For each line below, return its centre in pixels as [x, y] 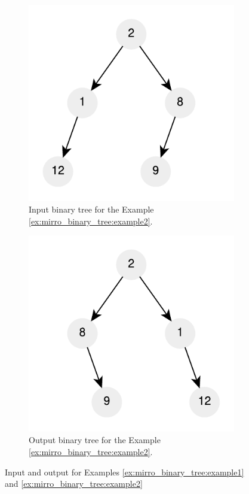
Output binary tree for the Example [95, 440]
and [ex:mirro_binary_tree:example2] [74, 484]
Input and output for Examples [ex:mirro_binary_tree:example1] [124, 472]
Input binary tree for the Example [91, 209]
